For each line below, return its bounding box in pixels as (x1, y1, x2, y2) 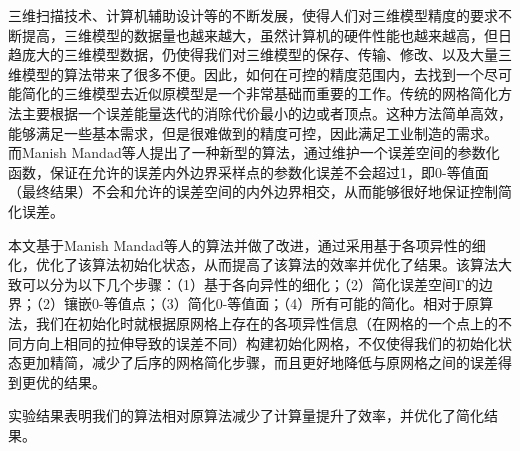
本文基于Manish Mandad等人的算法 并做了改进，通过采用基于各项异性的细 (8, 234, 486, 255)
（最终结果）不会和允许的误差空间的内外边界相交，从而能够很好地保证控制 (8, 181, 498, 202)
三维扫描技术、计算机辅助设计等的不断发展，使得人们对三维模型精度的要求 (8, 5, 498, 25)
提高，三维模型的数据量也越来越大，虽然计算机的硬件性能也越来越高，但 (21, 24, 498, 45)
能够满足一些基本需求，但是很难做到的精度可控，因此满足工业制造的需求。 (8, 122, 498, 143)
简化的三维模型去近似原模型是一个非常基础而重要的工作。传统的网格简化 (21, 83, 498, 104)
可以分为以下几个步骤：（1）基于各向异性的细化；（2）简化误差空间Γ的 (21, 273, 479, 294)
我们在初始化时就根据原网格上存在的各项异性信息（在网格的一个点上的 (35, 312, 498, 333)
